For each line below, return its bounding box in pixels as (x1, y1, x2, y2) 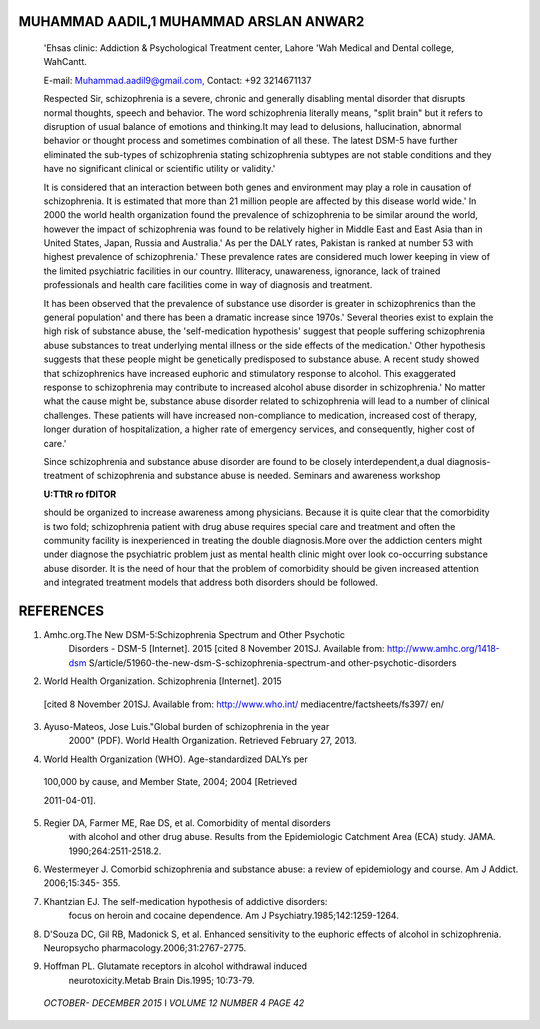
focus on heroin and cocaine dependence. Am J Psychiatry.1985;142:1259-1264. (68, 910, 399, 922)
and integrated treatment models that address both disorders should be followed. (43, 576, 379, 589)
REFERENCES (18, 602, 105, 619)
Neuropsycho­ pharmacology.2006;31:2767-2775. (43, 942, 247, 954)
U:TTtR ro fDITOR (43, 488, 117, 500)
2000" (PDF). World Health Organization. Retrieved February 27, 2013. (68, 735, 357, 747)
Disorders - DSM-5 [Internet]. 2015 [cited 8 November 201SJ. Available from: (68, 643, 385, 655)
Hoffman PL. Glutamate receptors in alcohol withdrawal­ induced (43, 960, 307, 972)
